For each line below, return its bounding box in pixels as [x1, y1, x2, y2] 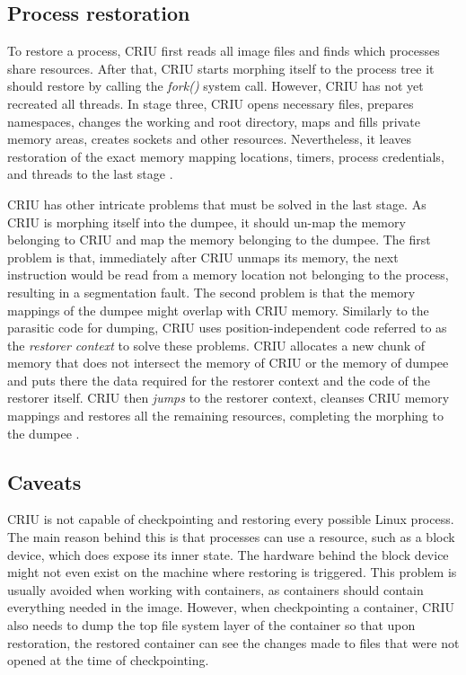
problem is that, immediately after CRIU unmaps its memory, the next [7, 247, 399, 266]
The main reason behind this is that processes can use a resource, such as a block [7, 528, 455, 546]
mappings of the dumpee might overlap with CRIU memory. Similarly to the [7, 300, 429, 319]
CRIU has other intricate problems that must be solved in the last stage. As [7, 194, 426, 213]
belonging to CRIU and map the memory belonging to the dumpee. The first [7, 230, 431, 249]
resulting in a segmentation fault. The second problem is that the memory [7, 282, 416, 301]
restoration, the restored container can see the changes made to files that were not [7, 633, 460, 652]
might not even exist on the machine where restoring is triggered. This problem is [7, 563, 457, 582]
